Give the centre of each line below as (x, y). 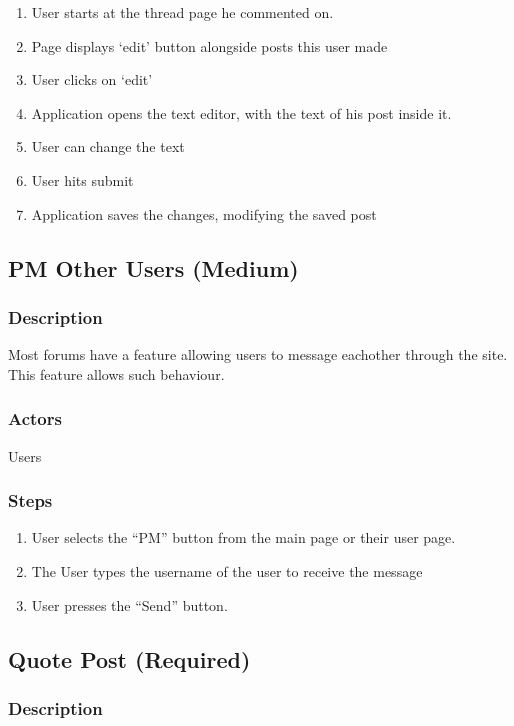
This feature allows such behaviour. (116, 373)
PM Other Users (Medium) (153, 267)
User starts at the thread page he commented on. (182, 12)
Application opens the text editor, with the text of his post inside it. (241, 112)
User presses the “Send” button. (129, 604)
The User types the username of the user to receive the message (227, 570)
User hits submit (82, 179)
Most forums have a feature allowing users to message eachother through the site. (258, 354)
